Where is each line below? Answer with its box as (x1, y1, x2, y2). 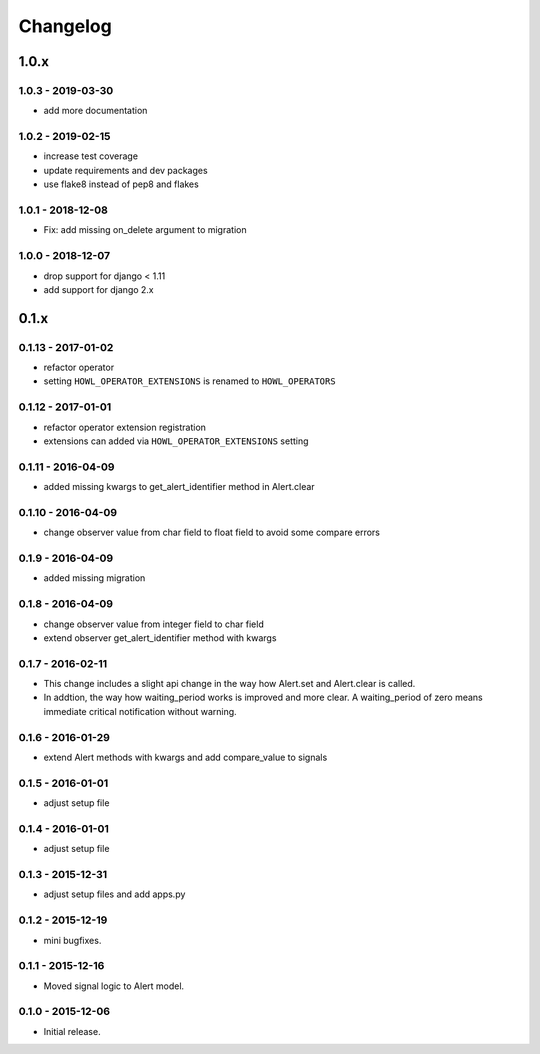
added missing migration (43, 572, 146, 584)
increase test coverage (43, 150, 139, 162)
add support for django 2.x (43, 283, 154, 295)
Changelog (18, 15, 112, 37)
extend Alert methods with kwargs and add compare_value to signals (43, 751, 328, 763)
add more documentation (43, 105, 148, 117)
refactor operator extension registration (43, 421, 207, 433)
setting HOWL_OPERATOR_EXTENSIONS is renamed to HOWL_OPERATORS (43, 375, 336, 387)
